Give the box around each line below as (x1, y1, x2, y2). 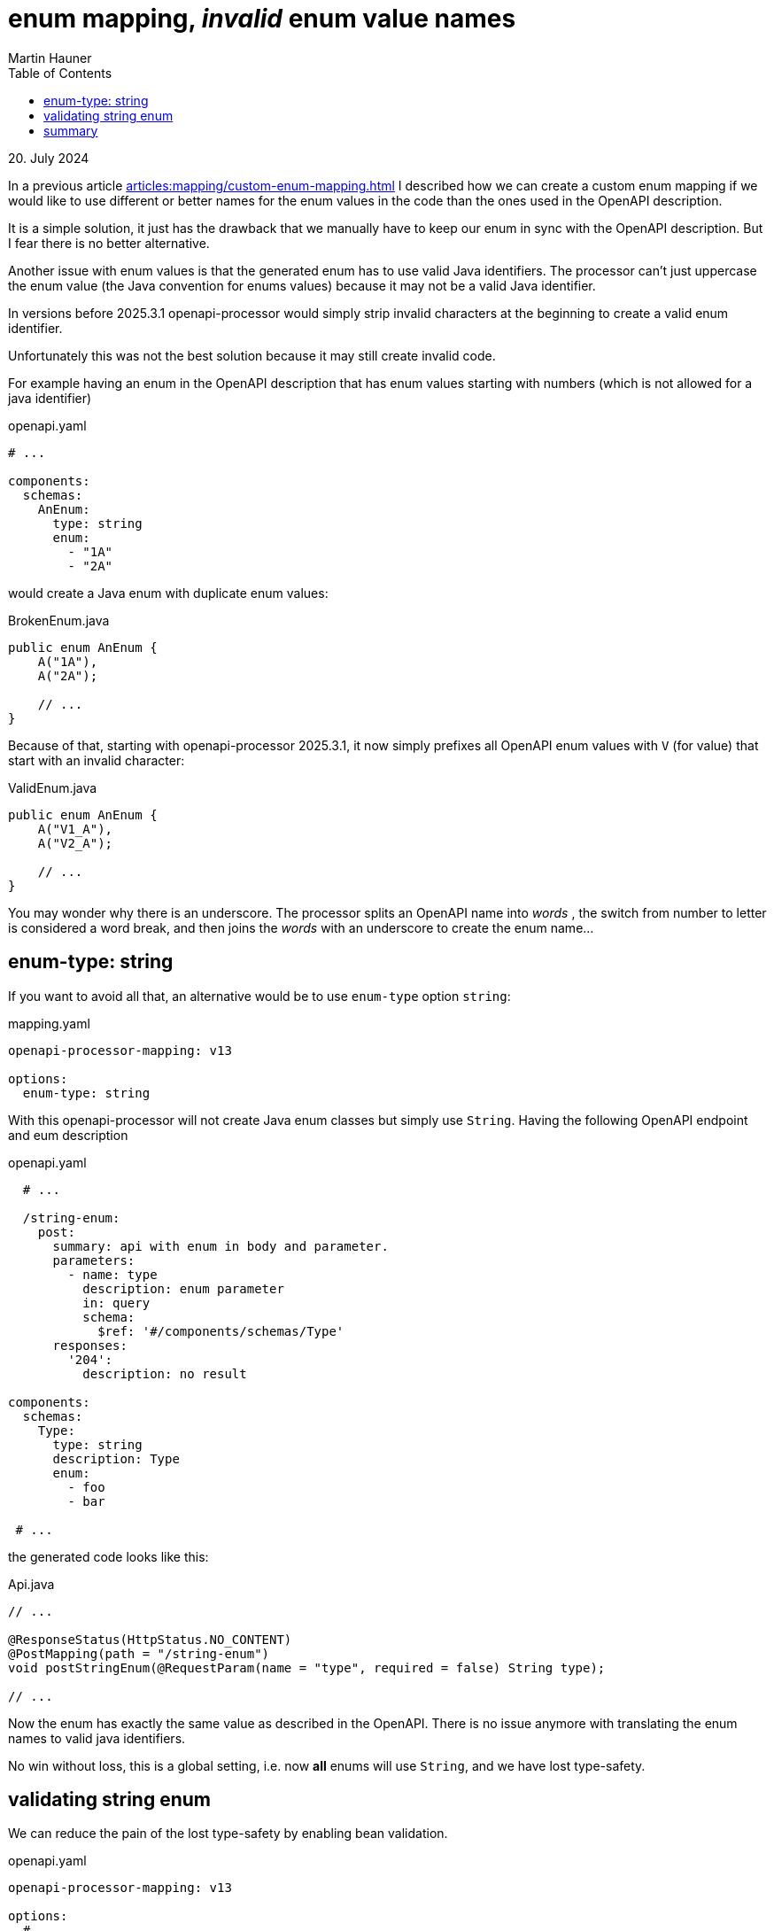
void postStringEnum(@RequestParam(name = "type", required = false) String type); (8, 1660, 606, 1675)
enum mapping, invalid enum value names (8, 4, 516, 34)
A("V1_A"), (37, 821, 113, 836)
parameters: (52, 1252, 135, 1268)
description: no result (82, 1366, 247, 1381)
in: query (82, 1295, 151, 1310)
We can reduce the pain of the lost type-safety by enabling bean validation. (8, 1826, 448, 1842)
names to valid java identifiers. (8, 1730, 186, 1746)
